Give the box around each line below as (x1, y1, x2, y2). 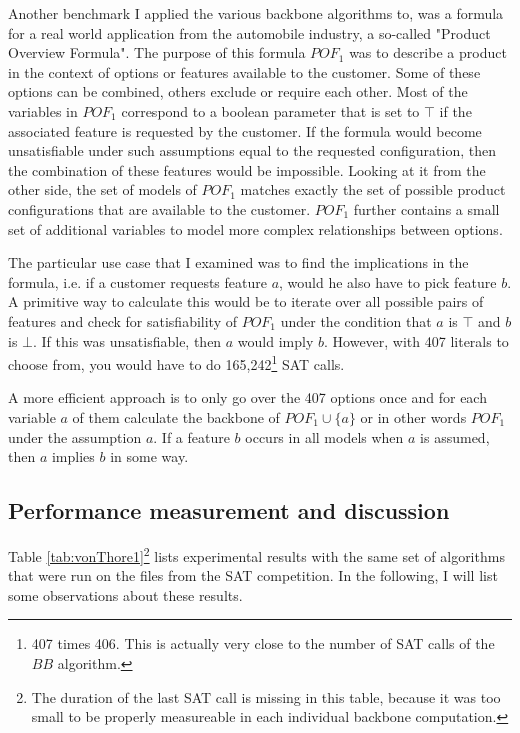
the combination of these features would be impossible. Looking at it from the (8, 159, 486, 180)
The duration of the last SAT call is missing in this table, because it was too (31, 686, 501, 707)
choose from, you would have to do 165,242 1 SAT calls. (8, 351, 345, 374)
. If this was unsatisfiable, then (32, 330, 222, 351)
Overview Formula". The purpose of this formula (8, 42, 306, 63)
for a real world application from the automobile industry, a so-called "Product (8, 22, 491, 43)
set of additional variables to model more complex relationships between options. (8, 218, 503, 239)
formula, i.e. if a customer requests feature (8, 271, 267, 292)
